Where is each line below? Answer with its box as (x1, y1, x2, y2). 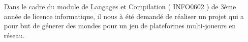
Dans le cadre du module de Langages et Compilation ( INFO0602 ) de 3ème (4, 1, 236, 11)
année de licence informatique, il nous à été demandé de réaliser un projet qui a (4, 11, 244, 21)
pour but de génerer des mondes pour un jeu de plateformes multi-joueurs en (4, 21, 236, 31)
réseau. (4, 30, 25, 40)
